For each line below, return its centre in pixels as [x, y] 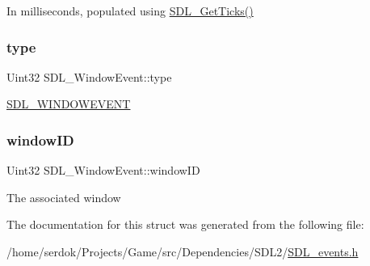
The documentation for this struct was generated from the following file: [185, 224]
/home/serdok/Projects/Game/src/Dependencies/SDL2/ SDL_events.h [183, 251]
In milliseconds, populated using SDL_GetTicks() [130, 11]
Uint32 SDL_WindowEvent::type [89, 76]
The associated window [64, 197]
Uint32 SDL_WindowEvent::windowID [103, 170]
